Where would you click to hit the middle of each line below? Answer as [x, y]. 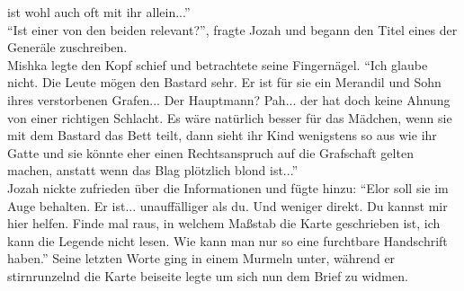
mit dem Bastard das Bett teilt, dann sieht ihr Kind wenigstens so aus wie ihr [222, 135]
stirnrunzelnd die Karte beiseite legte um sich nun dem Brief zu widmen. [208, 275]
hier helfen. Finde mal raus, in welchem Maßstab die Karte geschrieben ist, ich [224, 223]
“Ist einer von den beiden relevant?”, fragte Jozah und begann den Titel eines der [232, 29]
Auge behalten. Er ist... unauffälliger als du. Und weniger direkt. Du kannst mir [228, 205]
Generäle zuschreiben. [67, 47]
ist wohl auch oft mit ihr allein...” [99, 12]
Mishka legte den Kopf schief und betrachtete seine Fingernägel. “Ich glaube [218, 64]
